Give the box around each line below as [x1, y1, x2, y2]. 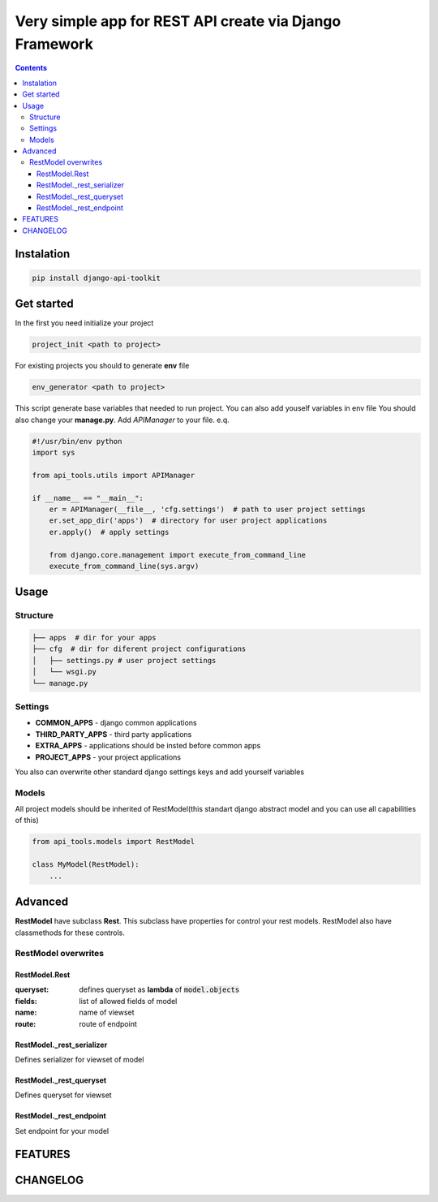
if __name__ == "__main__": [32, 493, 144, 502]
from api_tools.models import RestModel [32, 837, 195, 847]
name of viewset [79, 1007, 135, 1018]
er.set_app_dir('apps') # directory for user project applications [49, 516, 328, 525]
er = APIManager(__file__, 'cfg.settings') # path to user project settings [49, 504, 367, 514]
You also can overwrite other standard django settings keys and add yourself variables [15, 767, 304, 777]
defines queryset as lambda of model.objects [79, 984, 240, 994]
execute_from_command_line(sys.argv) [49, 561, 200, 571]
